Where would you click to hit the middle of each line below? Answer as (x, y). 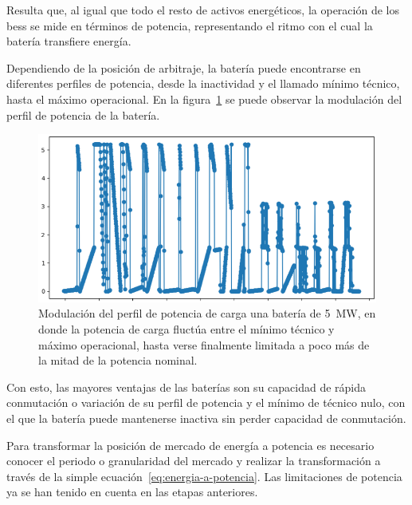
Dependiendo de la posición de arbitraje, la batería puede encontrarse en (184, 67)
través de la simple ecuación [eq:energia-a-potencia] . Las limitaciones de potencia (204, 476)
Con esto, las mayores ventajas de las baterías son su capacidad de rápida (186, 387)
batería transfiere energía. (69, 41)
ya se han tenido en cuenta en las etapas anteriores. (132, 492)
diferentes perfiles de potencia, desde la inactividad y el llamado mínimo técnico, (203, 83)
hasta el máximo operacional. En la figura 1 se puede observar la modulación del (204, 99)
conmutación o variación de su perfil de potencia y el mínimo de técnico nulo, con (206, 402)
